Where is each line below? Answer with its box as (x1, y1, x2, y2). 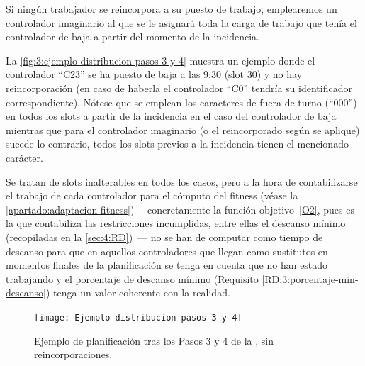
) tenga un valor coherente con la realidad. (45, 285, 230, 300)
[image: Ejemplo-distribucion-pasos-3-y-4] (34, 312, 242, 323)
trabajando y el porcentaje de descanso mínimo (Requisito (6, 271, 259, 286)
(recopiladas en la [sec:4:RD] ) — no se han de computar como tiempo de (6, 229, 323, 244)
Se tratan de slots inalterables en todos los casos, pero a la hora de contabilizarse (6, 174, 358, 189)
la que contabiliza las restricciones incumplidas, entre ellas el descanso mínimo (6, 216, 346, 231)
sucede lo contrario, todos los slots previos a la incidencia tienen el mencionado (6, 136, 349, 151)
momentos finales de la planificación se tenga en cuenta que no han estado (6, 257, 328, 272)
